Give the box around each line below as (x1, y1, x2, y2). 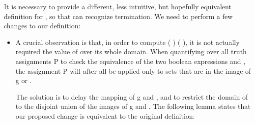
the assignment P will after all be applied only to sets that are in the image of (15, 65, 251, 76)
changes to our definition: (4, 21, 81, 31)
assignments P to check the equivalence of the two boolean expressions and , (15, 56, 246, 66)
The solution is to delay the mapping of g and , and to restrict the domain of (15, 91, 248, 102)
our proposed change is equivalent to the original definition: (15, 110, 195, 121)
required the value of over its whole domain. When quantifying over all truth (15, 46, 247, 57)
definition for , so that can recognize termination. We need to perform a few (4, 11, 233, 21)
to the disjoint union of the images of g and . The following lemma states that (15, 101, 251, 111)
